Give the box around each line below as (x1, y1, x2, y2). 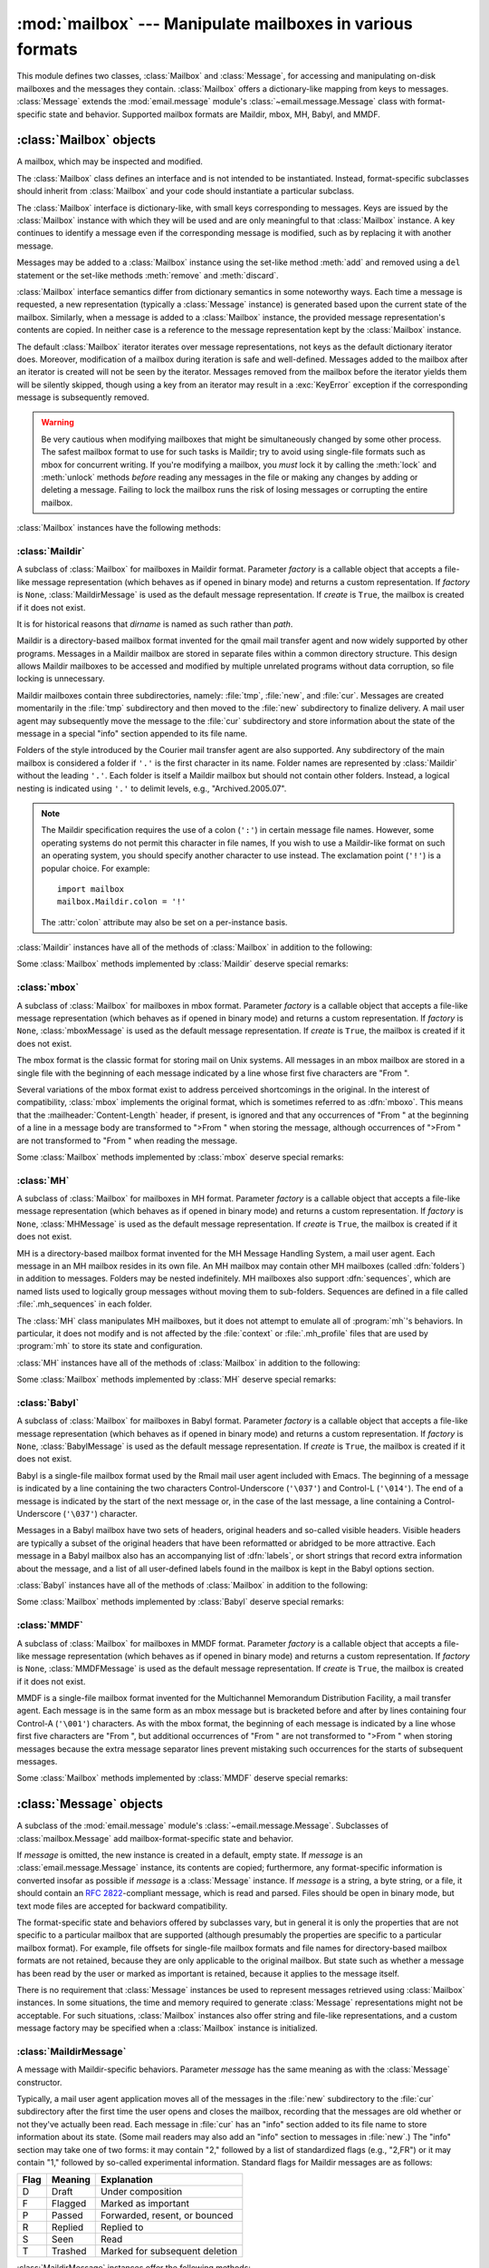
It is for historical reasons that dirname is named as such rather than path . (16, 618, 293, 630)
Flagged (51, 2197, 87, 2210)
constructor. (16, 2077, 62, 2087)
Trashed (51, 2245, 87, 2258)
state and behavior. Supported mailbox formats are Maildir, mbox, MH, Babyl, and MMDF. (48, 109, 380, 120)
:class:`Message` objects (16, 1796, 163, 1812)
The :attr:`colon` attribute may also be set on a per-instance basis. (41, 916, 288, 927)
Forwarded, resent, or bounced (101, 2209, 234, 2222)
